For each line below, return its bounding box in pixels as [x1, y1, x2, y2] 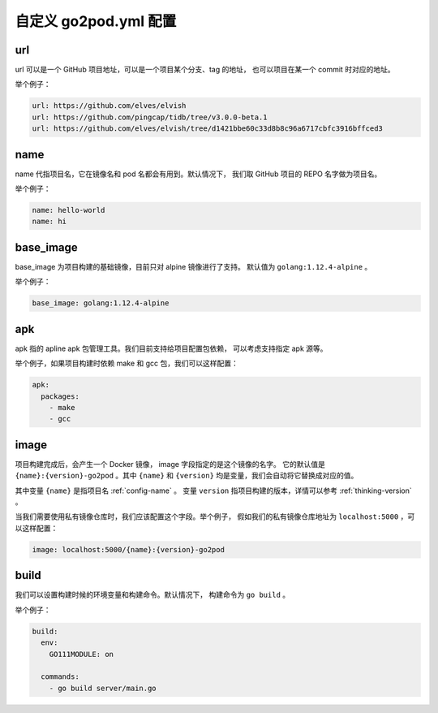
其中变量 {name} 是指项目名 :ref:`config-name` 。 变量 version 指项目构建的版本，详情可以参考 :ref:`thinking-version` [15, 486, 413, 495]
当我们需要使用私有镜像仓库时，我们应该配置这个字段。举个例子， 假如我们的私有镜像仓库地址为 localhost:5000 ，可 [15, 512, 415, 521]
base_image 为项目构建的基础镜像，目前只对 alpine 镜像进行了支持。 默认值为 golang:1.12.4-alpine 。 [15, 261, 372, 271]
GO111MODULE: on [49, 650, 114, 659]
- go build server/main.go [49, 683, 157, 693]
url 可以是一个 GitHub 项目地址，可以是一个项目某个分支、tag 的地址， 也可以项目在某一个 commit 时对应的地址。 [15, 65, 395, 75]
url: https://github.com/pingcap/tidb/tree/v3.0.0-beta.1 [32, 112, 268, 122]
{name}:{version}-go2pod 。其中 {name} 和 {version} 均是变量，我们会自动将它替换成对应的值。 [15, 471, 359, 481]
